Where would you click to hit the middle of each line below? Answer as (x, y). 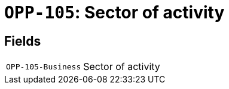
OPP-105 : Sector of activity (114, 12)
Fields (23, 41)
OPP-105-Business (44, 66)
